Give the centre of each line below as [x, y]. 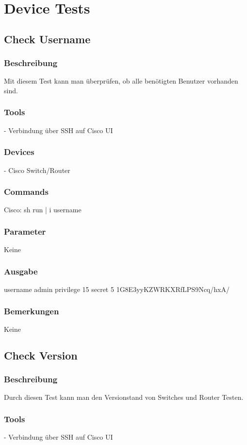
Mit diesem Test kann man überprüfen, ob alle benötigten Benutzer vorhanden [121, 81]
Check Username [47, 39]
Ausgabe [21, 271]
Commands [26, 192]
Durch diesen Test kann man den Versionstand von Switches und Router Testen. [124, 397]
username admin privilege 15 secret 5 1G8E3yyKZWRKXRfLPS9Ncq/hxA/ [117, 289]
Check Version [41, 355]
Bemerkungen [32, 311]
